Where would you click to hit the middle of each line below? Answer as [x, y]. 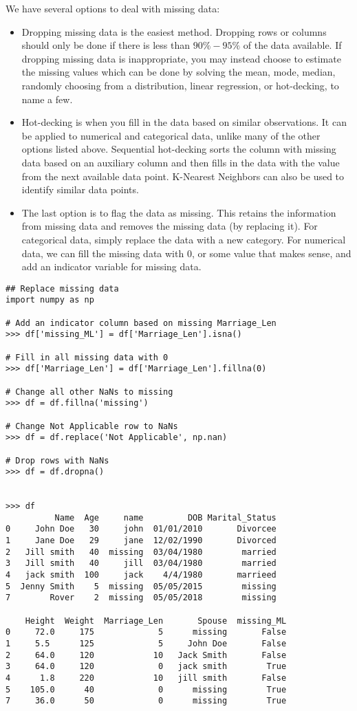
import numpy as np [50, 300]
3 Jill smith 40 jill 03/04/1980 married [141, 564]
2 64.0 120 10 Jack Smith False [146, 655]
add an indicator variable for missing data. [111, 266]
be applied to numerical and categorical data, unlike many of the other [171, 135]
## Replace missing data [62, 288]
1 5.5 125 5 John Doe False [146, 644]
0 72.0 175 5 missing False [146, 632]
